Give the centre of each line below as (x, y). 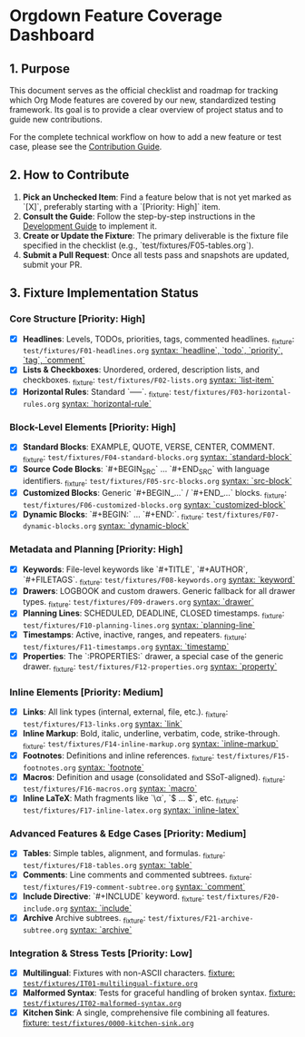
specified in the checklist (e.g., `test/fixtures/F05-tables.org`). (138, 245)
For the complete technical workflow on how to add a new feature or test (145, 137)
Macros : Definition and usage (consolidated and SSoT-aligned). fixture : (154, 778)
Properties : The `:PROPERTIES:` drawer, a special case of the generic (153, 656)
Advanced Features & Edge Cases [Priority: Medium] (128, 834)
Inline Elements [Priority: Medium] (87, 692)
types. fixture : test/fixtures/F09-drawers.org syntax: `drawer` (138, 602)
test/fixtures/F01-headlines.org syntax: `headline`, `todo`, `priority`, (152, 351)
